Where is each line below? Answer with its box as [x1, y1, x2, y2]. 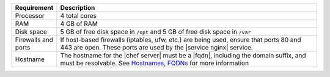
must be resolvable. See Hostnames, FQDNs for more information [60, 59, 249, 67]
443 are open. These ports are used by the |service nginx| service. [60, 43, 253, 51]
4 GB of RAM [60, 20, 98, 28]
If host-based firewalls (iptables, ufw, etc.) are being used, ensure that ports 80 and [60, 35, 301, 44]
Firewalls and [15, 35, 53, 44]
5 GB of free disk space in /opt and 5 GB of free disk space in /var [60, 28, 251, 36]
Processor [15, 12, 45, 20]
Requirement [15, 4, 54, 12]
